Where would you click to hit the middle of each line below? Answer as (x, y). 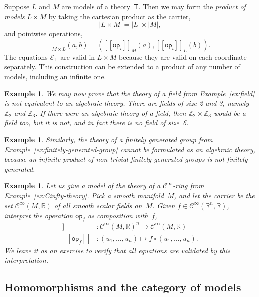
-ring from (188, 185)
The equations (26, 57)
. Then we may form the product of (192, 6)
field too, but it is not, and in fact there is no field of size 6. (97, 123)
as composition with (118, 215)
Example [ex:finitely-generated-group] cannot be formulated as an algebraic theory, (130, 149)
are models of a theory (96, 6)
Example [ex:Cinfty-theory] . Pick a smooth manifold (84, 195)
